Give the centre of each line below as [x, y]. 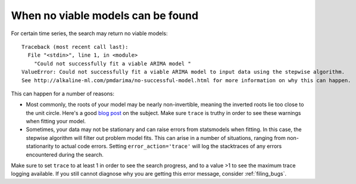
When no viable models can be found [105, 15]
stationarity [40, 146]
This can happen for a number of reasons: [63, 93]
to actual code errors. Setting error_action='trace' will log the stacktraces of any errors [168, 146]
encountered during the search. [65, 154]
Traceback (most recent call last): [75, 47]
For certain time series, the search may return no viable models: [89, 33]
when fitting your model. [56, 121]
